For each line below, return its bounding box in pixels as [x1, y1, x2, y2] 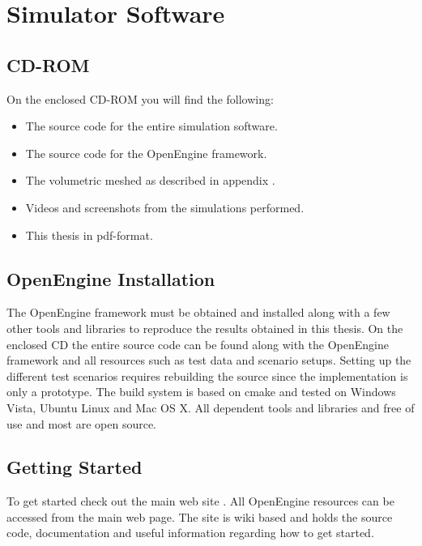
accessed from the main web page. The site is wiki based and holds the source [6, 508, 393, 525]
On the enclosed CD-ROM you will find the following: [6, 90, 274, 107]
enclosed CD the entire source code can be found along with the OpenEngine [6, 335, 389, 352]
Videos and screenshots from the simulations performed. [25, 198, 305, 215]
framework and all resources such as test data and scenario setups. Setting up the [6, 352, 411, 369]
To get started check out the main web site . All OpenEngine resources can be [6, 493, 394, 510]
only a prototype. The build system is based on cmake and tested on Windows [6, 383, 396, 400]
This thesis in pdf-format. [25, 226, 153, 243]
